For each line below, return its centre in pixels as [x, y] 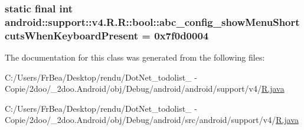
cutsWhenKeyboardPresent [72, 35]
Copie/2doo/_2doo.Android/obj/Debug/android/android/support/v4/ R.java [145, 89]
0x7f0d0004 [182, 35]
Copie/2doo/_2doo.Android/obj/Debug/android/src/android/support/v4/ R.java [152, 120]
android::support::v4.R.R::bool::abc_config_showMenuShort [152, 21]
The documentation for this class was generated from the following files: [135, 57]
